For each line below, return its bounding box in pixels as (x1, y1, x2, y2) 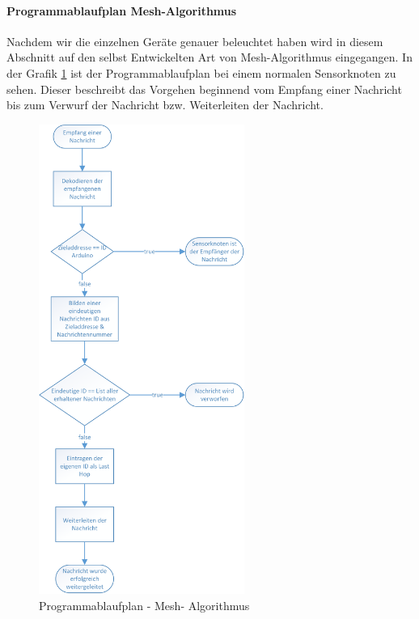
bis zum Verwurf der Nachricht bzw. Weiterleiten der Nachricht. (6, 96, 324, 113)
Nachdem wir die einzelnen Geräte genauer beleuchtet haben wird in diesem (6, 32, 383, 49)
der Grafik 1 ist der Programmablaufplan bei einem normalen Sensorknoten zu (6, 64, 396, 81)
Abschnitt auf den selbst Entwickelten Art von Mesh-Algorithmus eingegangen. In (6, 49, 413, 66)
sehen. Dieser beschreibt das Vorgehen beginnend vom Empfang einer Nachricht (6, 80, 402, 97)
